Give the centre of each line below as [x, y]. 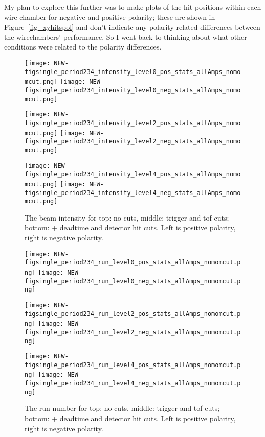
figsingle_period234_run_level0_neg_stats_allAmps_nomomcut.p [133, 281]
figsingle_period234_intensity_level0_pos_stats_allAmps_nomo [133, 72]
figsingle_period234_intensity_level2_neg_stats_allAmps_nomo [133, 142]
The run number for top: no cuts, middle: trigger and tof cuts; [122, 408]
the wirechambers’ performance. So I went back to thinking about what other [126, 37]
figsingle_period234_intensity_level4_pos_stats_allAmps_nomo [133, 174]
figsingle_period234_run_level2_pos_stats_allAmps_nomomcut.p [133, 314]
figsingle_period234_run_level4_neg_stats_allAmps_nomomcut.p [133, 384]
